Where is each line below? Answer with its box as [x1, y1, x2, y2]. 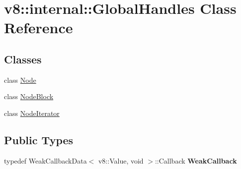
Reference [4, 17, 73, 38]
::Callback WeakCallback [155, 155, 237, 166]
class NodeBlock [4, 91, 54, 102]
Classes [4, 51, 42, 66]
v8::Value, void [98, 155, 144, 166]
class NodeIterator [4, 108, 60, 118]
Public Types [4, 132, 74, 147]
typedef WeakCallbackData [4, 155, 87, 166]
